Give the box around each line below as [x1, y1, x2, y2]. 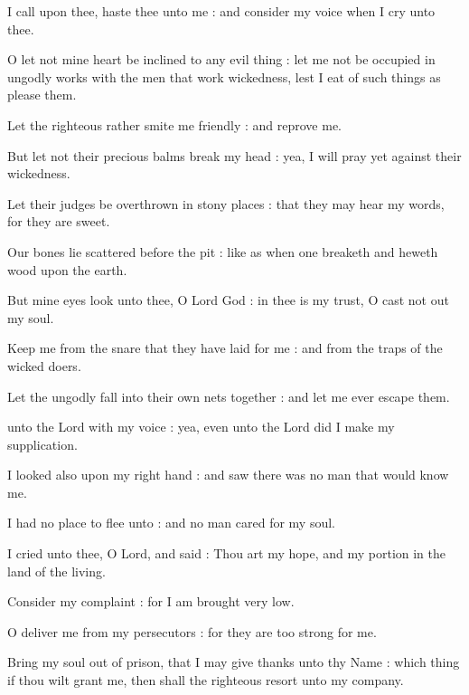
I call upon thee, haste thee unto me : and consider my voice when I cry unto [7, 2, 436, 20]
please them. [7, 85, 77, 104]
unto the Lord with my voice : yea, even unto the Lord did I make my [7, 417, 395, 436]
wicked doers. [7, 356, 81, 375]
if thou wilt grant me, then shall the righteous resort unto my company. [7, 671, 404, 690]
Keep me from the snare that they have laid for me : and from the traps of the [7, 338, 443, 357]
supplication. [7, 434, 78, 453]
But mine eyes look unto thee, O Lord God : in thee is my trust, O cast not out [7, 290, 449, 309]
